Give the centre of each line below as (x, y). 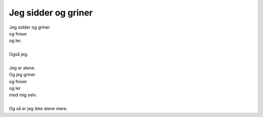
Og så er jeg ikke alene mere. (38, 109)
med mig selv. (23, 95)
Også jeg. (19, 54)
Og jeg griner (22, 75)
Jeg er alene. (22, 67)
